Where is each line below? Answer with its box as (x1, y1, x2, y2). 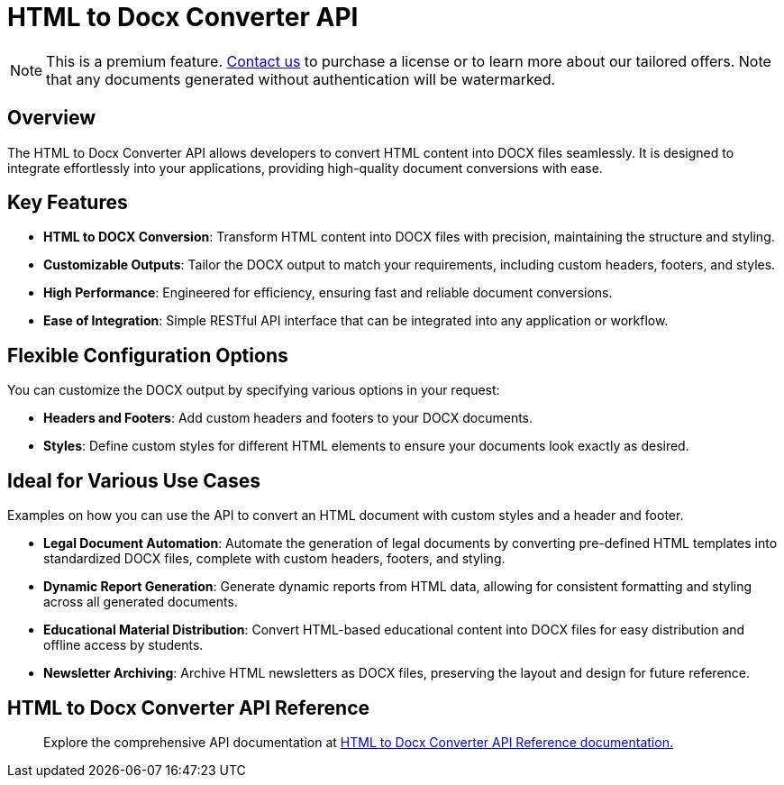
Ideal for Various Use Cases (7, 469, 261, 492)
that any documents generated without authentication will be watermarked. (46, 69, 556, 88)
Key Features (7, 191, 128, 215)
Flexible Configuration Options (7, 343, 288, 367)
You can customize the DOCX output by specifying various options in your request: (7, 382, 500, 398)
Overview (7, 106, 96, 130)
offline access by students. (43, 637, 204, 653)
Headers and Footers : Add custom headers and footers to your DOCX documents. (43, 410, 533, 426)
